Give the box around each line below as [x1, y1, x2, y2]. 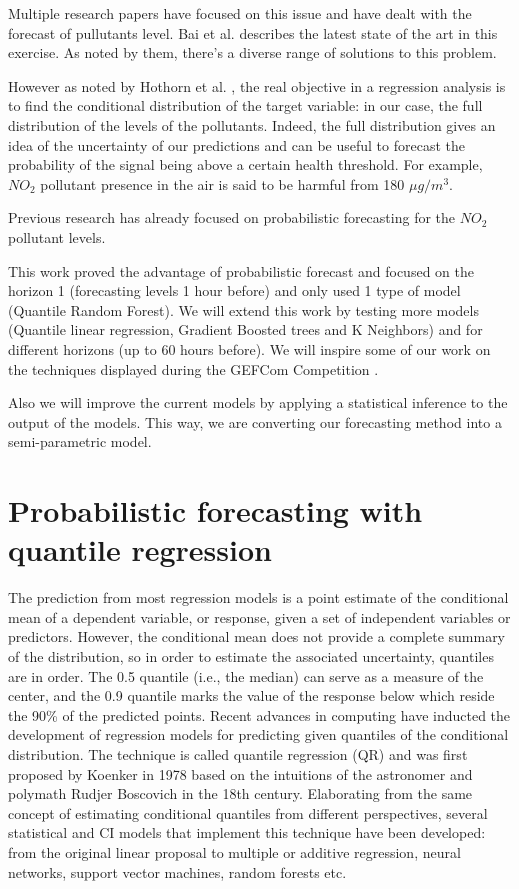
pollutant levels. [8, 226, 106, 247]
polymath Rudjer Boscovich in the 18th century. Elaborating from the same [8, 783, 473, 804]
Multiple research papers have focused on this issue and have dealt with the [8, 3, 472, 23]
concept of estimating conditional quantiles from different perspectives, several [8, 802, 488, 823]
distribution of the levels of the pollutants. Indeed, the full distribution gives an [8, 114, 496, 135]
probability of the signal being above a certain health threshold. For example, [8, 154, 483, 175]
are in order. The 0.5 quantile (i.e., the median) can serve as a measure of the [8, 665, 484, 686]
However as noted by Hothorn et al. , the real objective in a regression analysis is [8, 75, 506, 96]
